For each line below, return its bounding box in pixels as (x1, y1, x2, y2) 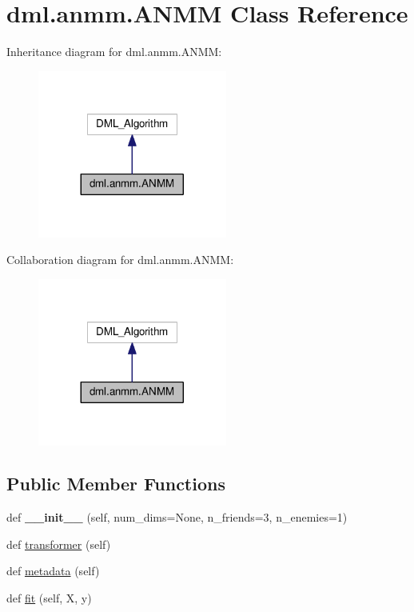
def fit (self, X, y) (6, 590, 92, 606)
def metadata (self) (6, 562, 100, 579)
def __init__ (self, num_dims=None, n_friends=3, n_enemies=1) (6, 509, 348, 526)
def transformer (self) (6, 535, 111, 552)
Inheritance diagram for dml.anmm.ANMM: (6, 43, 222, 60)
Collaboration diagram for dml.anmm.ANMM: (6, 251, 234, 268)
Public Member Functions (6, 471, 225, 496)
